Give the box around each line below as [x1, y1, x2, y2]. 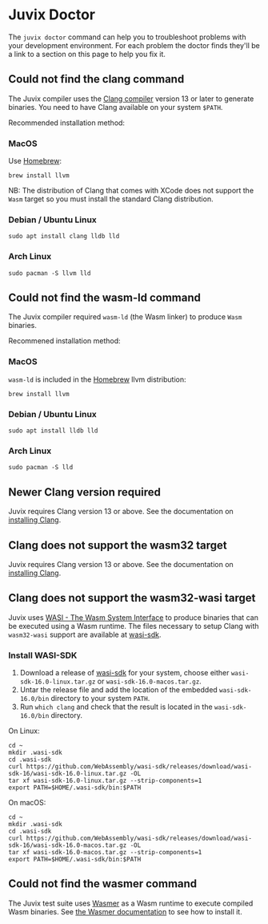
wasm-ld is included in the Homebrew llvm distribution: [8, 375, 186, 384]
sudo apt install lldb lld [8, 427, 98, 435]
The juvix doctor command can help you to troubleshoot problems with [8, 32, 246, 42]
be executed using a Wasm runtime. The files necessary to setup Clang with [8, 621, 259, 630]
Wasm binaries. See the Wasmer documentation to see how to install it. [8, 906, 242, 916]
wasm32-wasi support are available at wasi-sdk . [8, 630, 162, 639]
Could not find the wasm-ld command [8, 291, 202, 305]
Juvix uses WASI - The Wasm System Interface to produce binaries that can [8, 612, 258, 622]
